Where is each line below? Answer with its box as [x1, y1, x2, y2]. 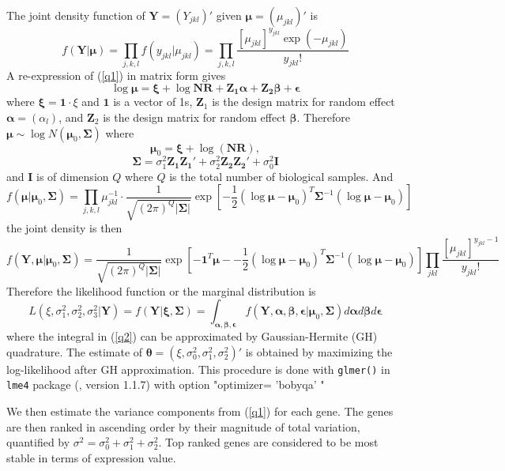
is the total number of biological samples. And [169, 168, 394, 184]
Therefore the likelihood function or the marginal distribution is [6, 282, 316, 299]
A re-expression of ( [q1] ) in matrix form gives [6, 67, 226, 84]
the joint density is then [6, 220, 122, 236]
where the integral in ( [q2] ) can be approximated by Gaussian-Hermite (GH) [6, 328, 378, 345]
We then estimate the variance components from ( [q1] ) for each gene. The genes [6, 402, 394, 419]
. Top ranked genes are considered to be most [158, 434, 379, 450]
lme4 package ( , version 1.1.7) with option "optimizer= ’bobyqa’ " [6, 376, 325, 393]
